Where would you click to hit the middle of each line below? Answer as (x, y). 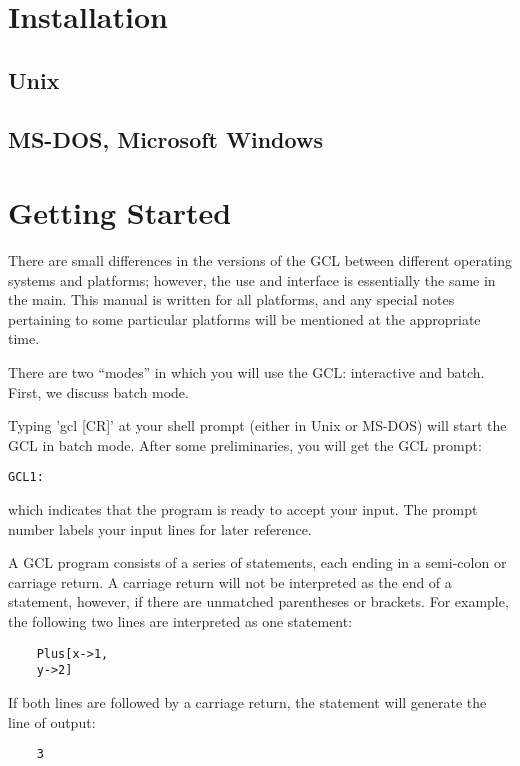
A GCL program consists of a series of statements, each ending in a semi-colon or (257, 562)
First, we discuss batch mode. (98, 391)
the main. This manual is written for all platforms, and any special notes (231, 299)
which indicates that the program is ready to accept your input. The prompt (243, 509)
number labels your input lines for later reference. (160, 528)
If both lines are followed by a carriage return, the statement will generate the (247, 701)
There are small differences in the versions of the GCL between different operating (260, 260)
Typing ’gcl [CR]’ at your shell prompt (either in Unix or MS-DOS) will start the (257, 425)
